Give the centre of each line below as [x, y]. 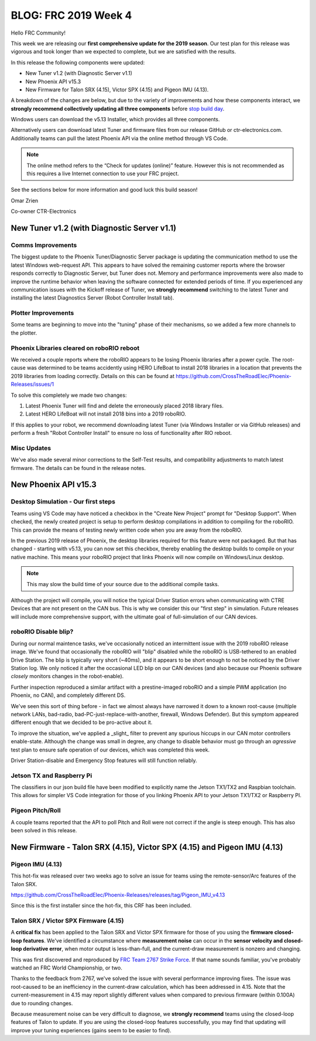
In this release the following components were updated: [78, 62]
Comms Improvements [44, 245]
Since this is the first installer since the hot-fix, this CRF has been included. [101, 906]
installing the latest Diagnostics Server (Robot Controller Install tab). [92, 298]
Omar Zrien [25, 200]
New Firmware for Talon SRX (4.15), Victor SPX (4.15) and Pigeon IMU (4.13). [117, 89]
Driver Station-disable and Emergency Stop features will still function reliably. [104, 760]
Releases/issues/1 [32, 385]
